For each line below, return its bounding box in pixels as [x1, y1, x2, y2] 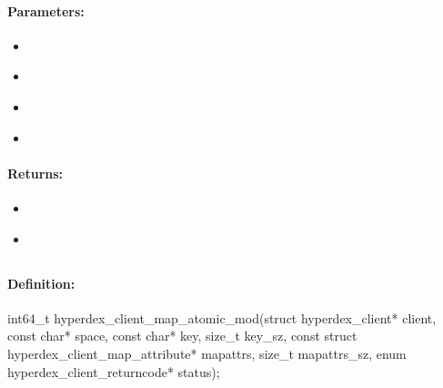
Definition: [7, 273, 76, 292]
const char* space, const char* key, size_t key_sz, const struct [7, 326, 357, 345]
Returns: [7, 163, 64, 182]
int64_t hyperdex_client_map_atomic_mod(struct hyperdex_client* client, [7, 308, 437, 327]
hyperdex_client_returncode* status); [7, 362, 220, 381]
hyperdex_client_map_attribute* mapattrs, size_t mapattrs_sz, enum [7, 343, 407, 362]
